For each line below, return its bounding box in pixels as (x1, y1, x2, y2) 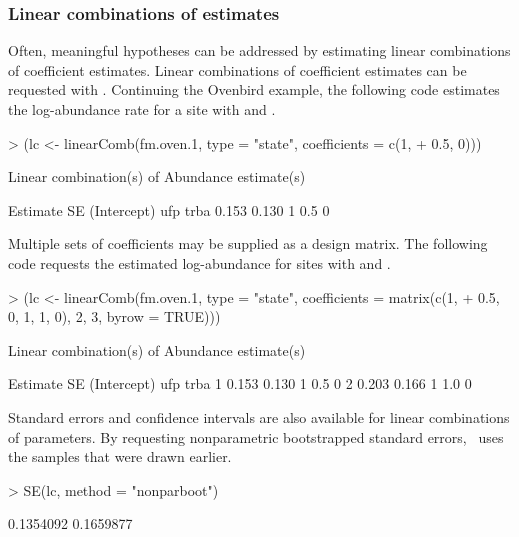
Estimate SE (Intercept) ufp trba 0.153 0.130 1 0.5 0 (8, 199, 330, 220)
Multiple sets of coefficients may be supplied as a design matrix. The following (8, 233, 488, 254)
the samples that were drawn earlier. (8, 446, 232, 467)
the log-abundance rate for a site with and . (8, 99, 276, 119)
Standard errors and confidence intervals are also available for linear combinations (8, 406, 510, 427)
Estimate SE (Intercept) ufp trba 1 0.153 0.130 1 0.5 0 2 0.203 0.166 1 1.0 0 (8, 373, 472, 394)
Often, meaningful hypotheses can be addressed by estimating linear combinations (8, 40, 511, 61)
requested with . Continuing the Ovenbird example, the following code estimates (8, 79, 500, 100)
